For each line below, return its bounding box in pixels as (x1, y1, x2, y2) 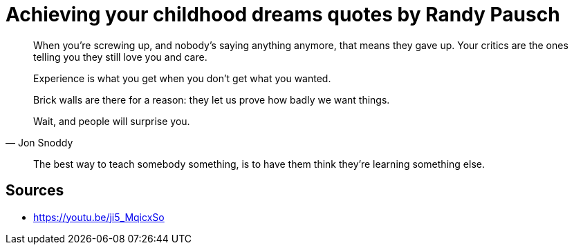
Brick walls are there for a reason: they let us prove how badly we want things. (33, 93, 390, 106)
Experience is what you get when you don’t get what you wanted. (33, 72, 331, 84)
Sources (6, 182, 64, 200)
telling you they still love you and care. (33, 50, 207, 63)
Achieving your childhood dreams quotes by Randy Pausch (6, 3, 560, 26)
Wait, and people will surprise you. (33, 115, 190, 127)
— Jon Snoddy (6, 136, 73, 148)
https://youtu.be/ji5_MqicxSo (33, 211, 165, 223)
